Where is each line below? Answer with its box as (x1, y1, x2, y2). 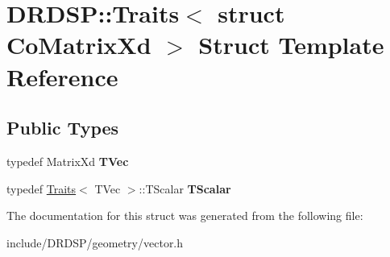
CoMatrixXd (6, 28, 151, 61)
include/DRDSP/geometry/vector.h (6, 234, 184, 251)
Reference (6, 60, 118, 93)
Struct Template (198, 28, 384, 61)
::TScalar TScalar (139, 180, 231, 197)
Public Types (6, 115, 119, 140)
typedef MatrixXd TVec (6, 152, 129, 169)
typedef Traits (6, 180, 77, 197)
